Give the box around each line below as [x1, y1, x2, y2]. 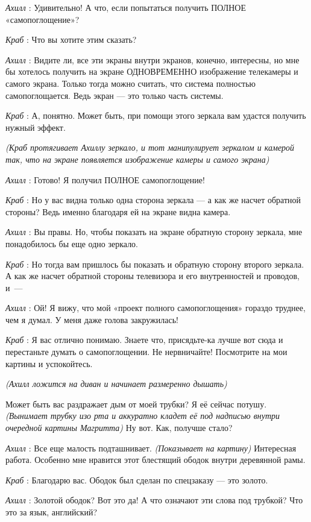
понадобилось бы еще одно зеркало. [5, 237, 139, 250]
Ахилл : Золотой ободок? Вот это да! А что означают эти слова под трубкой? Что [5, 494, 303, 506]
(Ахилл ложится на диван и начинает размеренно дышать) [5, 377, 227, 390]
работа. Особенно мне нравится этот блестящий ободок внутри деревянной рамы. [5, 453, 306, 466]
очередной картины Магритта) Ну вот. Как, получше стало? [5, 421, 233, 434]
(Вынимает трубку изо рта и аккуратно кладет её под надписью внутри [5, 409, 280, 422]
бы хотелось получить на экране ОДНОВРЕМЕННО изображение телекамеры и [5, 65, 298, 78]
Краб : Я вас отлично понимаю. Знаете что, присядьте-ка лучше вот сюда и [5, 333, 283, 346]
